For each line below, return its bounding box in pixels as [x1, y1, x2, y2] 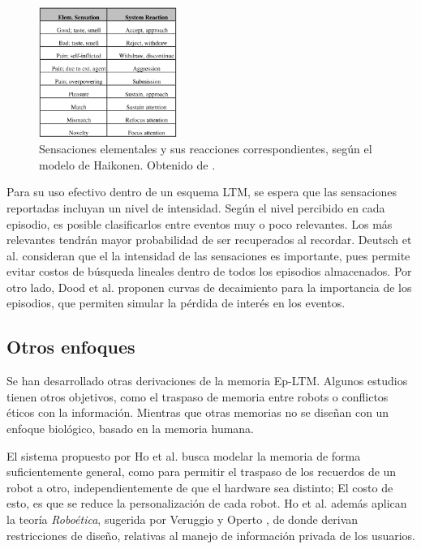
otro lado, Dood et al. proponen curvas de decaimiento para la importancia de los [6, 278, 412, 295]
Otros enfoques [6, 334, 135, 359]
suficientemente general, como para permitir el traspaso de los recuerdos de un [6, 463, 397, 480]
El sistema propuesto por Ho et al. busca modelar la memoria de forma [6, 447, 361, 464]
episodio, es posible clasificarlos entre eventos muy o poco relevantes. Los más [6, 215, 393, 232]
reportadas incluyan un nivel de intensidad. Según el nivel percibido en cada [6, 199, 385, 216]
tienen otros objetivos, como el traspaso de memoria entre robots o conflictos [6, 388, 389, 405]
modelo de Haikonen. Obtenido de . [39, 156, 216, 173]
